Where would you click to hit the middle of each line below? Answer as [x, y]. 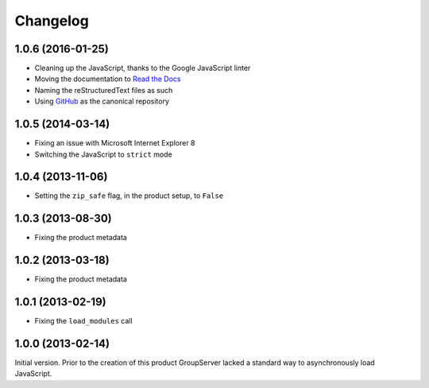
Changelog [52, 21]
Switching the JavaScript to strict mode [103, 154]
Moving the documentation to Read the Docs [108, 79]
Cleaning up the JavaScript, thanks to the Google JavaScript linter [143, 68]
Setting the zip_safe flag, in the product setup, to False [129, 196]
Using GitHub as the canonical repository [102, 101]
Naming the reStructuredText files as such [104, 90]
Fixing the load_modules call [83, 321]
